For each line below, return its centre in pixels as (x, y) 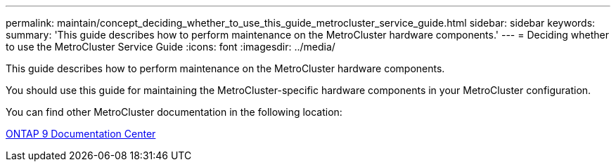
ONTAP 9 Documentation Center (81, 134)
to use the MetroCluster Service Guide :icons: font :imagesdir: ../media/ (171, 47)
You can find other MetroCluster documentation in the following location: (174, 112)
